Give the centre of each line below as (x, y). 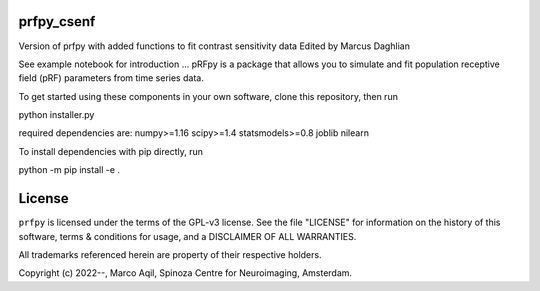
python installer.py (56, 115)
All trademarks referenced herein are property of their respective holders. (170, 254)
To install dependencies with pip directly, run (111, 151)
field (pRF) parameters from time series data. (111, 78)
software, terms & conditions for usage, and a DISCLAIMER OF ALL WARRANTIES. (187, 236)
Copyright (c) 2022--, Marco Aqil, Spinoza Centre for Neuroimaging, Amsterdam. (185, 273)
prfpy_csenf (57, 21)
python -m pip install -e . (69, 170)
